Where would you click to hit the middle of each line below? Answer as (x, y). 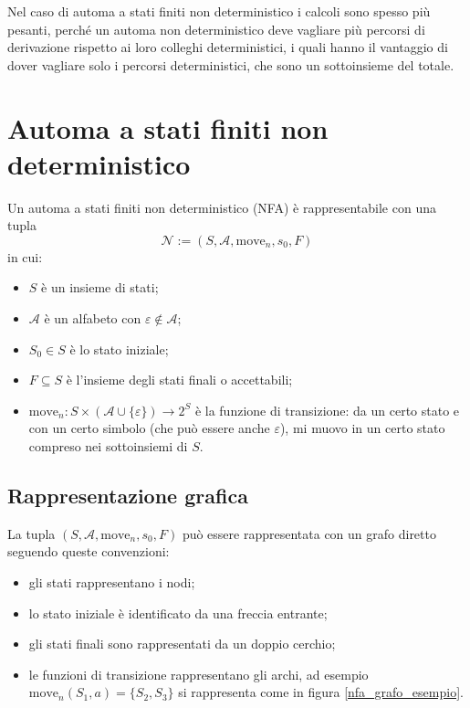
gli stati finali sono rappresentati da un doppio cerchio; (182, 644)
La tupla (31, 533)
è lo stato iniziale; (119, 349)
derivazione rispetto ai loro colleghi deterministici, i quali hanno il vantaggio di (228, 47)
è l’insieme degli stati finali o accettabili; (179, 380)
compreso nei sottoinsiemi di (108, 446)
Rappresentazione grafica (128, 496)
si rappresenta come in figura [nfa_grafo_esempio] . (321, 692)
